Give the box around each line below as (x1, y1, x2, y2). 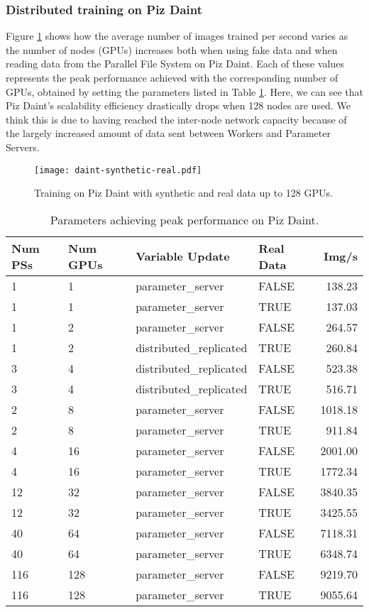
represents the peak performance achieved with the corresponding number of (6, 70, 338, 84)
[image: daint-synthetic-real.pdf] (34, 165, 202, 175)
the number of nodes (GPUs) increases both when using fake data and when (6, 42, 338, 57)
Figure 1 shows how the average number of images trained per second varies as (6, 28, 348, 43)
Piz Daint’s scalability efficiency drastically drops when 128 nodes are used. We (6, 98, 351, 113)
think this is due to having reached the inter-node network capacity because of (6, 111, 347, 126)
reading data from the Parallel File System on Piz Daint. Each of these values (6, 56, 344, 71)
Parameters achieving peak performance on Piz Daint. (50, 211, 319, 228)
